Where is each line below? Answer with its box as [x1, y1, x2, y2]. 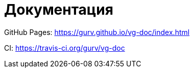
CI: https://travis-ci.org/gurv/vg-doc [4, 43, 125, 52]
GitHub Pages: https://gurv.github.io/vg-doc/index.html [4, 27, 190, 37]
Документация [4, 1, 113, 18]
